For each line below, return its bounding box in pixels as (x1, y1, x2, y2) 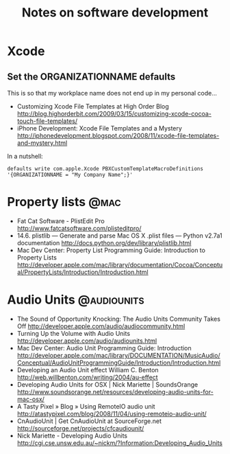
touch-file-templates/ (16, 117, 77, 125)
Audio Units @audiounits (7, 292, 145, 308)
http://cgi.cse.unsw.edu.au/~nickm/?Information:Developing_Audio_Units (16, 438, 223, 447)
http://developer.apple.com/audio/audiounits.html (16, 337, 157, 345)
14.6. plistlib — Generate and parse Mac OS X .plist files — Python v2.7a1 (16, 231, 222, 240)
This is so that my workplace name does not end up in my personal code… (7, 89, 218, 97)
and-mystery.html (16, 139, 68, 147)
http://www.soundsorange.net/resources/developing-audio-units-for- (16, 387, 214, 396)
